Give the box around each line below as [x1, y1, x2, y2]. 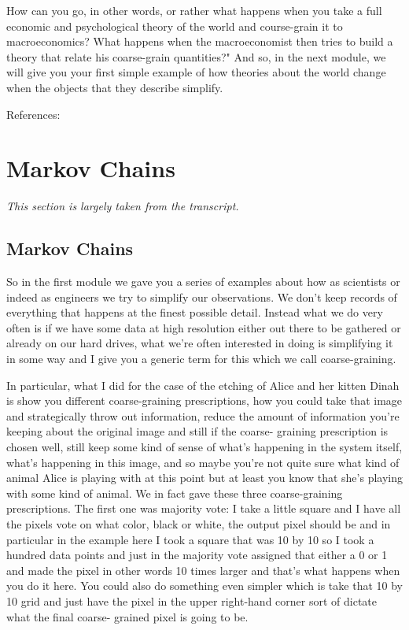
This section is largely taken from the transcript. [6, 198, 239, 214]
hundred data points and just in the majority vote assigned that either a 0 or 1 [6, 547, 388, 563]
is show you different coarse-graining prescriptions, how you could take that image [6, 392, 403, 409]
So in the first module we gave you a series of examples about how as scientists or [6, 273, 400, 290]
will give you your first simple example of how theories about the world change [6, 64, 386, 80]
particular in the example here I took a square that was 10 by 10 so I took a [6, 531, 374, 547]
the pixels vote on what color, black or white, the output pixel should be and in [6, 515, 391, 532]
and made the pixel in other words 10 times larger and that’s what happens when [6, 561, 400, 578]
